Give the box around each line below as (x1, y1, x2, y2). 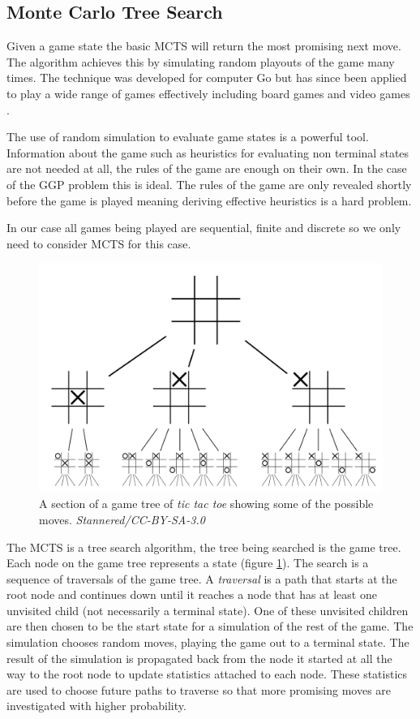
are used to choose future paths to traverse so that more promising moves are (6, 681, 392, 698)
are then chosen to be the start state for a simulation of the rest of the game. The (6, 618, 414, 635)
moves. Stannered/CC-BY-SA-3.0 (39, 510, 205, 527)
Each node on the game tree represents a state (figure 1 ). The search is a (6, 554, 369, 571)
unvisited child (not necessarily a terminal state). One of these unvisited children (6, 601, 409, 618)
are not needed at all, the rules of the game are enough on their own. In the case (6, 160, 407, 177)
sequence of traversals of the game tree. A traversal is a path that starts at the (6, 570, 397, 587)
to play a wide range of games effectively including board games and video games (6, 84, 410, 101)
